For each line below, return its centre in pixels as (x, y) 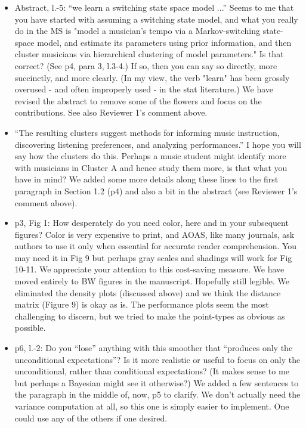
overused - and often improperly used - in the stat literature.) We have (144, 89)
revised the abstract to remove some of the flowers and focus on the (138, 100)
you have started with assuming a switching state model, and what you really (156, 19)
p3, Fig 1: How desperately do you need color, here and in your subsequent (152, 223)
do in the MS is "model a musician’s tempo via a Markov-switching (137, 31)
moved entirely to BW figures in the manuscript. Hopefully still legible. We (152, 281)
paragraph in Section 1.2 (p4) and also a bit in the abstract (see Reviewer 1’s (156, 190)
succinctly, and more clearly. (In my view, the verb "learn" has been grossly (152, 77)
